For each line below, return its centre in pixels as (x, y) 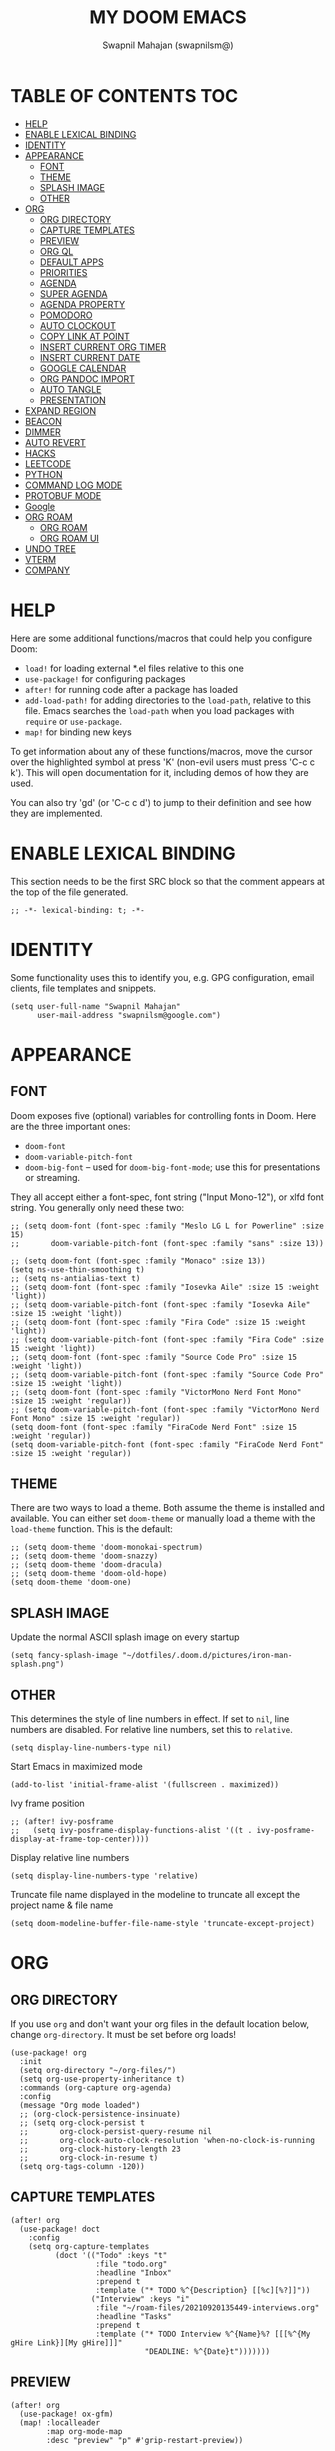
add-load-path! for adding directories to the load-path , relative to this (168, 700)
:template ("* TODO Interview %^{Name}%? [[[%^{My (203, 2334)
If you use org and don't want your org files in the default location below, (160, 2023)
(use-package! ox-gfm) (66, 2414)
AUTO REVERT (55, 442)
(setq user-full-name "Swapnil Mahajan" (96, 1006)
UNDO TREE (50, 548)
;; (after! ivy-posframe (62, 1821)
